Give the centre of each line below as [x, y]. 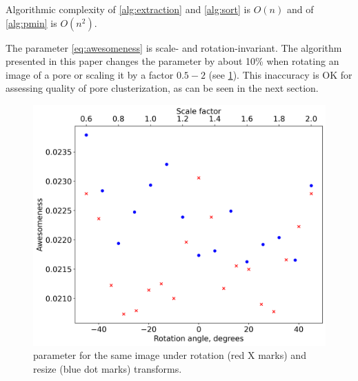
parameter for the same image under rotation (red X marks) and [170, 355]
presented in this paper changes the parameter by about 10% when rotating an [172, 61]
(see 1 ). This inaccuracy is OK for [280, 74]
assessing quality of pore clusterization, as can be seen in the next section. [162, 88]
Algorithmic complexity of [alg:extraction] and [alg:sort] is [128, 9]
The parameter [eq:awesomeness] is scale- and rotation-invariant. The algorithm [174, 47]
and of [300, 9]
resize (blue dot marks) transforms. [108, 368]
